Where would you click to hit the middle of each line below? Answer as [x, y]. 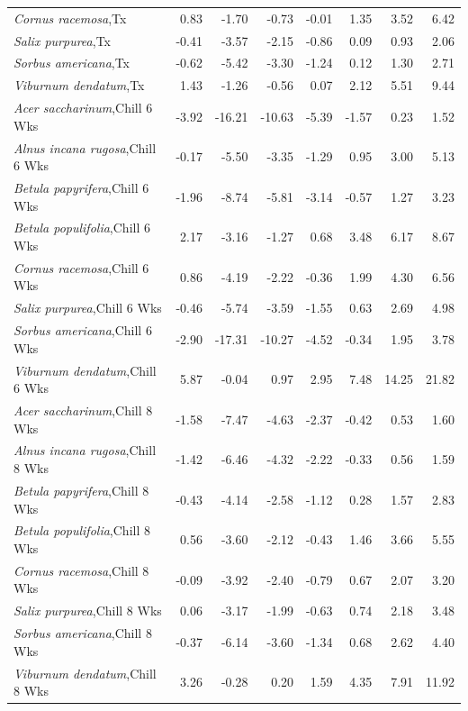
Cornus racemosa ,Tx [70, 18]
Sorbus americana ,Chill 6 [83, 330]
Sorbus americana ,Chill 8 [83, 633]
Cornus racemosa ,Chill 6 [81, 267]
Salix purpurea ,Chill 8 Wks [88, 611]
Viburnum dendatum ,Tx [79, 85]
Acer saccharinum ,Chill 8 [83, 410]
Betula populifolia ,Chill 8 [82, 530]
